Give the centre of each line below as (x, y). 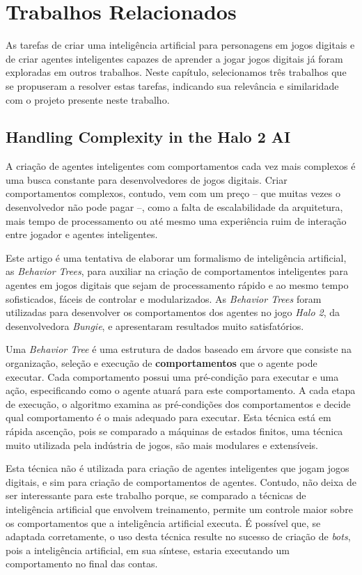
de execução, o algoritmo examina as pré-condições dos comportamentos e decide (178, 403)
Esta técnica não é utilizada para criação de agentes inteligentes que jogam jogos (178, 468)
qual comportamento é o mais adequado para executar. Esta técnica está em (168, 417)
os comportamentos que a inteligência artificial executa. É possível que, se (163, 522)
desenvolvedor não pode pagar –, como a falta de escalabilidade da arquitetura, (174, 207)
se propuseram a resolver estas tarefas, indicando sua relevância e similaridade (172, 85)
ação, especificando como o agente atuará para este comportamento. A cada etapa (181, 390)
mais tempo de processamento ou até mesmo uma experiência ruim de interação (176, 220)
